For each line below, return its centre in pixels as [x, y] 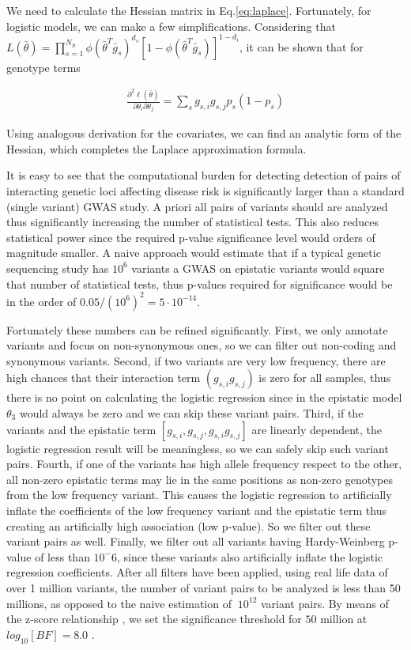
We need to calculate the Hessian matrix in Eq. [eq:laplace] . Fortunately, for [189, 10]
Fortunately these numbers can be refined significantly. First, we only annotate [197, 329]
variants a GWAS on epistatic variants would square [258, 268]
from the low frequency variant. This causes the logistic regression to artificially [199, 495]
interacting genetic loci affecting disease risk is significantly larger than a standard [205, 190]
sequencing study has [58, 268]
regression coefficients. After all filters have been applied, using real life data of [197, 572]
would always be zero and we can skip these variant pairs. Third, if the [191, 413]
